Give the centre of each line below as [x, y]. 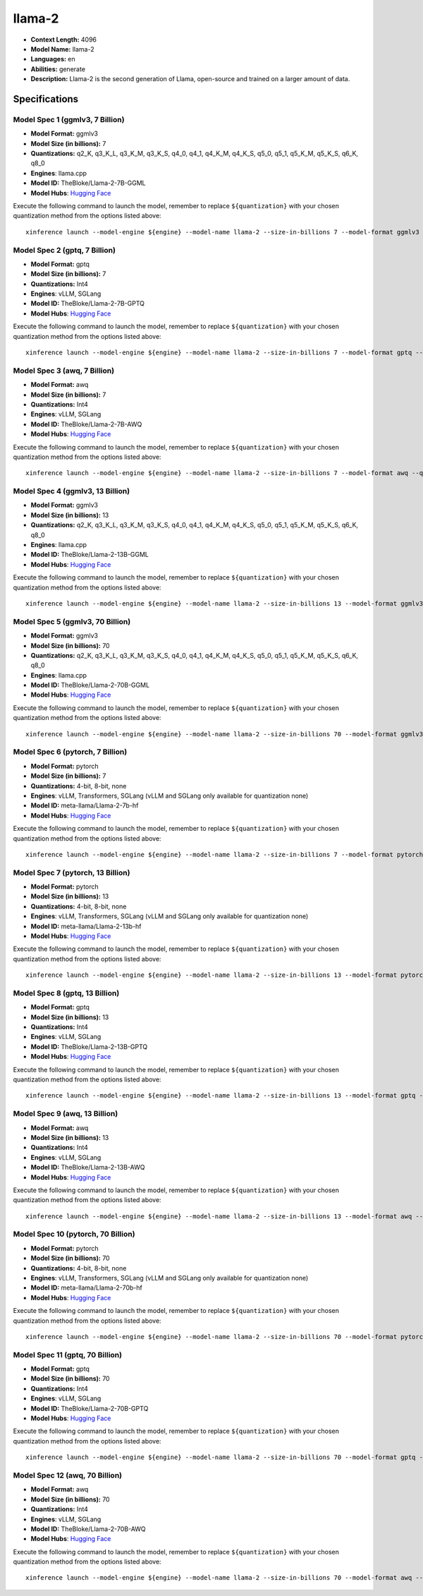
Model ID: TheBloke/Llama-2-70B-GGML [90, 685]
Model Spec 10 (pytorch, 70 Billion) [74, 1234]
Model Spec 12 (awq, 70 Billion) [68, 1475]
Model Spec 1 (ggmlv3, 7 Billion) [69, 119]
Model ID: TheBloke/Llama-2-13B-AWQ [88, 1168]
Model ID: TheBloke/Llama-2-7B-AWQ [86, 424]
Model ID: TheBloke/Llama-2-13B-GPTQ [89, 1046]
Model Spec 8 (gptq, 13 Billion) [66, 993]
